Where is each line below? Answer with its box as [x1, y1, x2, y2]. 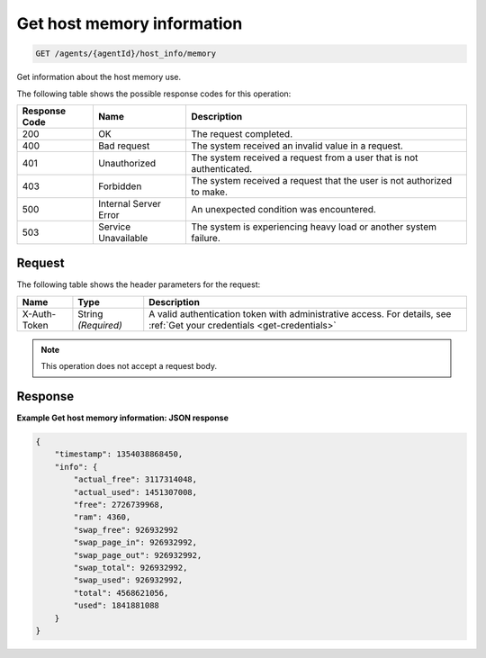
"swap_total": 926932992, [73, 563, 188, 572]
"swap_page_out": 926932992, [73, 550, 202, 560]
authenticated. [190, 162, 253, 175]
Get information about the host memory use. [16, 72, 182, 83]
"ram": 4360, [73, 512, 131, 522]
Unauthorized [97, 157, 157, 169]
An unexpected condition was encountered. [190, 203, 377, 215]
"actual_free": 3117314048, [73, 474, 198, 485]
